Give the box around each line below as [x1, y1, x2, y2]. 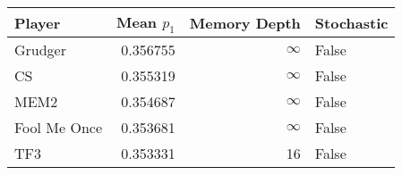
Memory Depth [189, 12, 301, 33]
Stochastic [314, 12, 389, 33]
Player [14, 12, 61, 33]
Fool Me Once [14, 117, 103, 138]
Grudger [14, 39, 67, 61]
